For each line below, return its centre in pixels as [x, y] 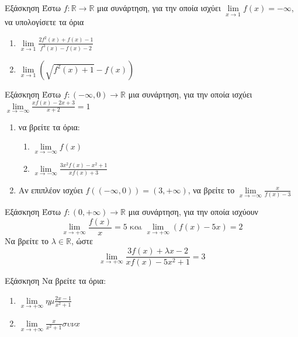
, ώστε [82, 241]
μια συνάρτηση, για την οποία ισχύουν [193, 212]
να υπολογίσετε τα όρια [44, 22]
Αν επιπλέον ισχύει [51, 190]
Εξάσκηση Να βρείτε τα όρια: [56, 281]
